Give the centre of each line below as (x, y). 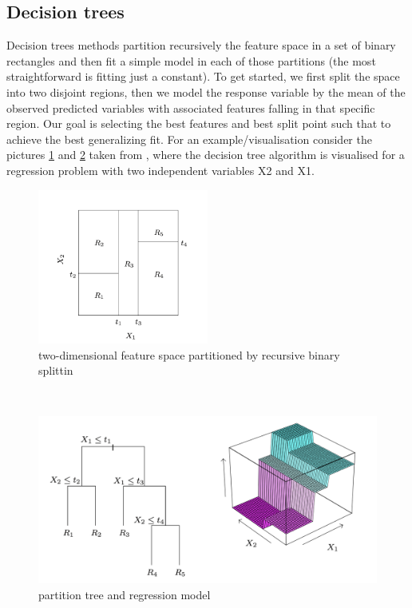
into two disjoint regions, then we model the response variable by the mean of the (206, 91)
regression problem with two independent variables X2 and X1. (160, 170)
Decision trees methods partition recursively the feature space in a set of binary (201, 45)
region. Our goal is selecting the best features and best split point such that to (199, 123)
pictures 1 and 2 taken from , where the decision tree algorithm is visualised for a (206, 155)
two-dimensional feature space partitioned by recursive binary (189, 354)
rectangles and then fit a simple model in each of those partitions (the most (191, 60)
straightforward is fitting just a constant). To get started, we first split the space (203, 76)
